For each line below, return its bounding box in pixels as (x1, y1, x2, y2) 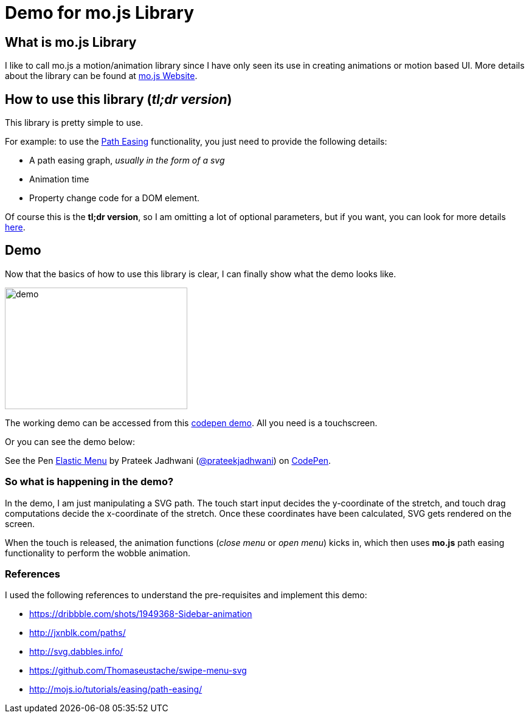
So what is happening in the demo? (5, 475, 174, 488)
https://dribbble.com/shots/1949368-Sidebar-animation (29, 609, 252, 620)
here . (5, 222, 26, 233)
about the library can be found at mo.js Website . (5, 71, 198, 81)
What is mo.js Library (5, 34, 137, 50)
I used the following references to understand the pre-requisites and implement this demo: (5, 590, 367, 601)
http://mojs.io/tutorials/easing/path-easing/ (29, 684, 202, 695)
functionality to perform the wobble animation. (5, 547, 191, 558)
